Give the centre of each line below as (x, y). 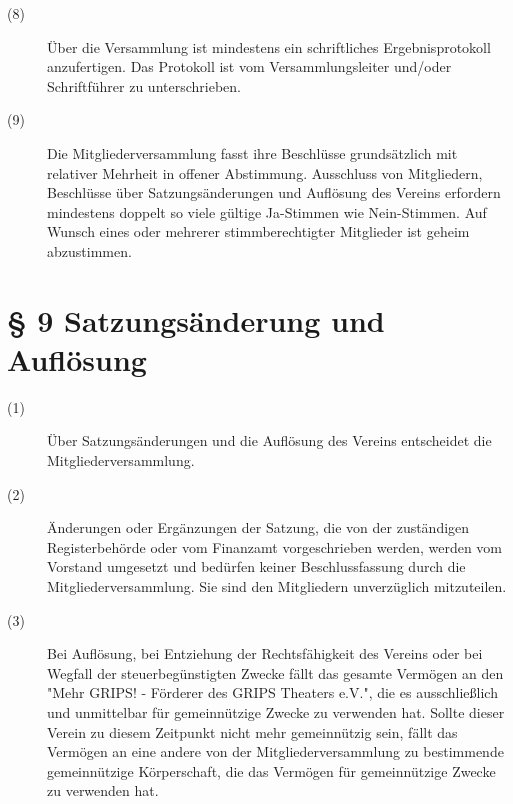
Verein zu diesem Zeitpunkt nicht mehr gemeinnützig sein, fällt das (252, 731)
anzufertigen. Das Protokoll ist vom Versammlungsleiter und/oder (249, 66)
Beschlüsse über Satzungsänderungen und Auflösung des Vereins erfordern (274, 192)
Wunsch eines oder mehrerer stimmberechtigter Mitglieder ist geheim (258, 231)
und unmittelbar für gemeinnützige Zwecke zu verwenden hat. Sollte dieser (276, 711)
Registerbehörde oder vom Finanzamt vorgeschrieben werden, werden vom (275, 546)
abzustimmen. (89, 250)
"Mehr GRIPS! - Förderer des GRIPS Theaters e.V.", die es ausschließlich (272, 692)
